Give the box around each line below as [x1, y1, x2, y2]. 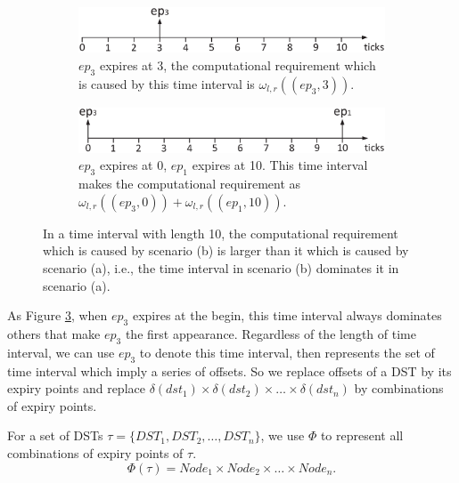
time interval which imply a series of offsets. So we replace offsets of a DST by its [7, 361, 452, 380]
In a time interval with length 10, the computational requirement [43, 223, 398, 242]
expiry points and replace [7, 379, 145, 398]
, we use [260, 426, 305, 445]
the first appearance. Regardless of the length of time [125, 325, 416, 342]
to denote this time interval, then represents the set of [139, 342, 435, 361]
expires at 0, [99, 156, 168, 174]
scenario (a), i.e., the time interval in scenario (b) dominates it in [43, 259, 399, 278]
